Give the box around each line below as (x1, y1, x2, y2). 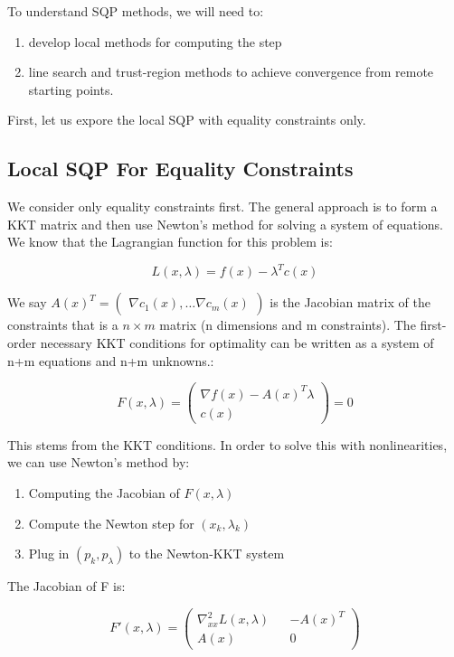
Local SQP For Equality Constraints (7, 155, 354, 183)
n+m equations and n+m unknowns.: (7, 351, 214, 370)
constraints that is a (7, 315, 118, 334)
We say (7, 293, 47, 312)
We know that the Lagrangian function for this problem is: (7, 232, 333, 251)
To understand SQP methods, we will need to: (7, 2, 264, 20)
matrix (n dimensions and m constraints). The (159, 315, 416, 334)
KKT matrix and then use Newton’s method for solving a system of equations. (7, 214, 443, 233)
